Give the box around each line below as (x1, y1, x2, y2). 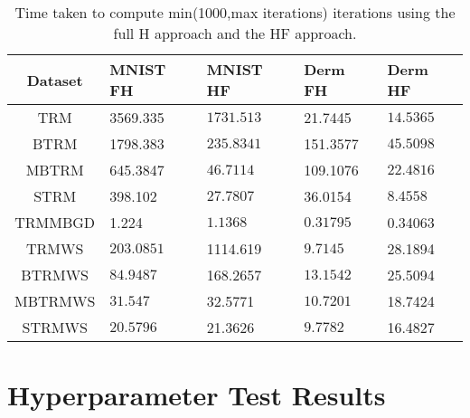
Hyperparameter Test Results (7, 376, 386, 413)
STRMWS (22, 317, 88, 337)
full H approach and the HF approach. (113, 23, 357, 43)
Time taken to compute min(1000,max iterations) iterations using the (14, 2, 456, 23)
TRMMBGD (14, 212, 96, 233)
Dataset (26, 69, 83, 90)
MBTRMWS (14, 290, 96, 311)
